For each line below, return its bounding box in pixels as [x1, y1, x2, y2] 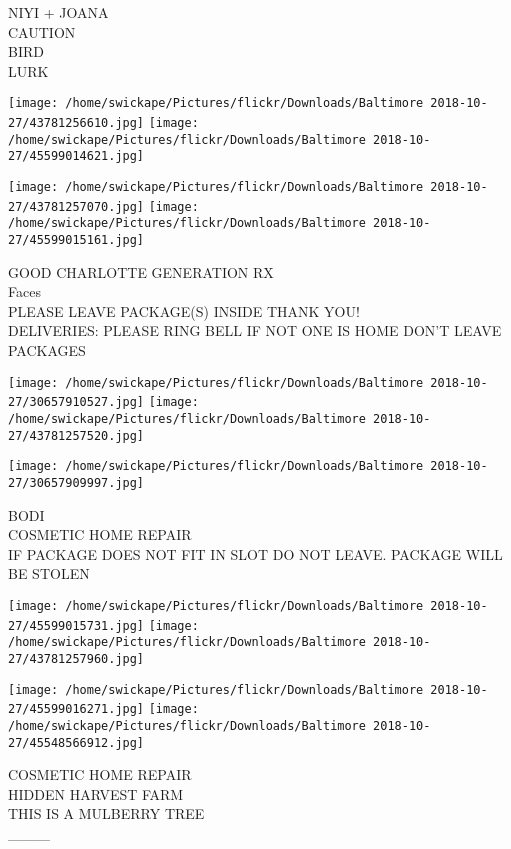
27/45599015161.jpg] [8, 232, 145, 247]
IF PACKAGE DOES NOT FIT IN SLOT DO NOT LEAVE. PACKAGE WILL [8, 543, 503, 564]
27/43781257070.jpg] [8, 199, 145, 214]
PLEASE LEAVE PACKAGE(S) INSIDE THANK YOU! [8, 300, 360, 321]
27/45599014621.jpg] [8, 149, 145, 164]
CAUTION [8, 21, 76, 42]
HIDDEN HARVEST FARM [8, 783, 184, 804]
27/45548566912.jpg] [8, 735, 145, 750]
